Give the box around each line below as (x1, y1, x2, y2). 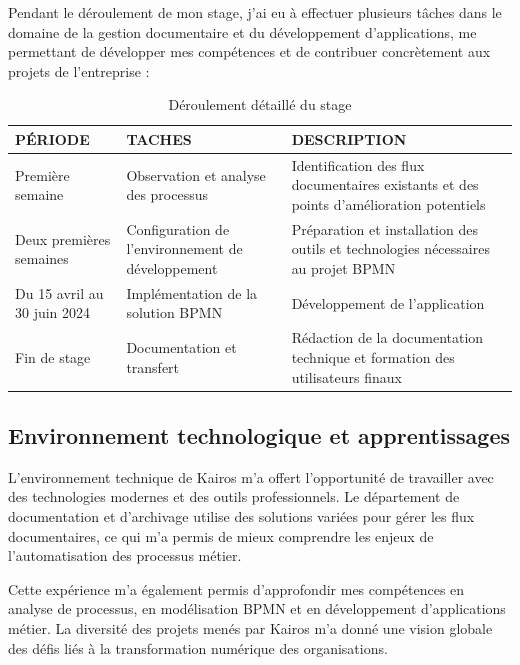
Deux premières (15, 228, 111, 249)
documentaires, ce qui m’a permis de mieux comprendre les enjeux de (8, 525, 434, 546)
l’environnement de (126, 238, 243, 259)
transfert (126, 356, 180, 377)
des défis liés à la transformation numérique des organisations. (8, 637, 388, 658)
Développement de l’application (291, 292, 485, 313)
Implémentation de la (126, 282, 258, 303)
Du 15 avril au (15, 282, 104, 303)
